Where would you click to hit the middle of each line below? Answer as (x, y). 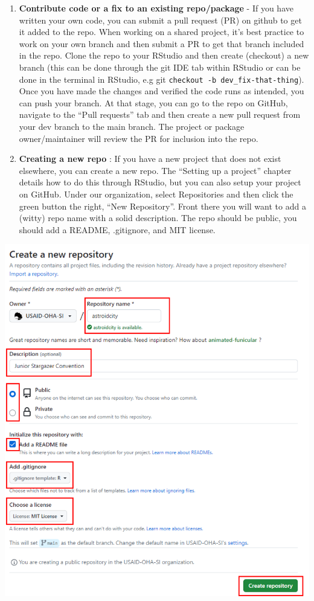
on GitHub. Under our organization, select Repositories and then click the (156, 194)
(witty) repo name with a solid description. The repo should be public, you (158, 218)
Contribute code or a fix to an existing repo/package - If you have (156, 8)
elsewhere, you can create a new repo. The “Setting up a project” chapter (155, 170)
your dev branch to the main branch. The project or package (132, 126)
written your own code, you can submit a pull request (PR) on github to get (160, 20)
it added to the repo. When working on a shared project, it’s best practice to (162, 32)
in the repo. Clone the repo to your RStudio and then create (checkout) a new (164, 55)
